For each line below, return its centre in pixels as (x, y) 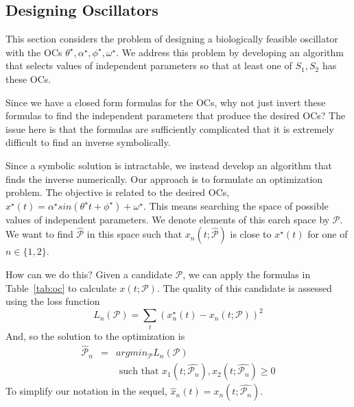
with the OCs (34, 52)
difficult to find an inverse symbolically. (88, 142)
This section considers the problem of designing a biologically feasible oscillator (172, 39)
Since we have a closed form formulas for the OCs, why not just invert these (166, 102)
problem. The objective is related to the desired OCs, (118, 192)
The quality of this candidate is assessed (247, 287)
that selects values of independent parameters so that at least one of (149, 65)
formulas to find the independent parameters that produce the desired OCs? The (176, 115)
